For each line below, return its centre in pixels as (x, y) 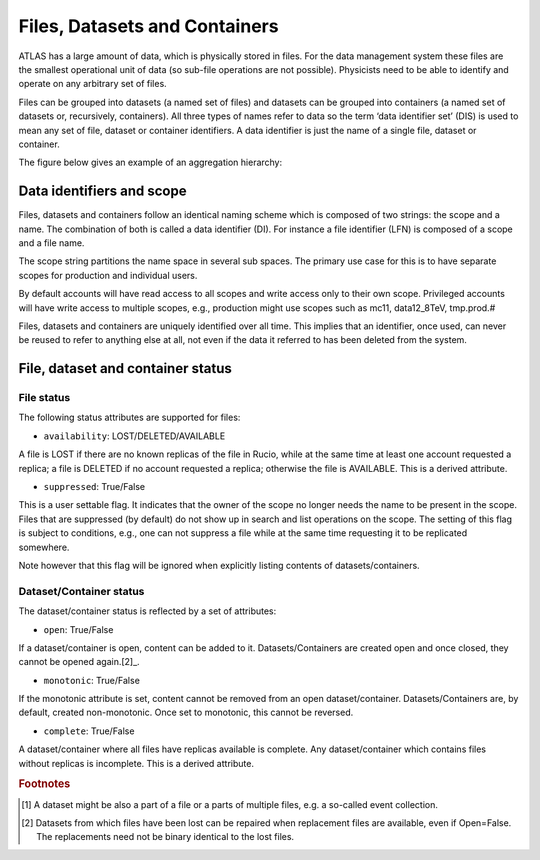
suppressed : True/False (94, 487)
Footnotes (44, 784)
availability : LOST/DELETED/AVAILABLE (134, 436)
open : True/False (78, 629)
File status (44, 398)
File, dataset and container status (125, 368)
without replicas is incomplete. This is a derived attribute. (136, 763)
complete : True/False (89, 731)
